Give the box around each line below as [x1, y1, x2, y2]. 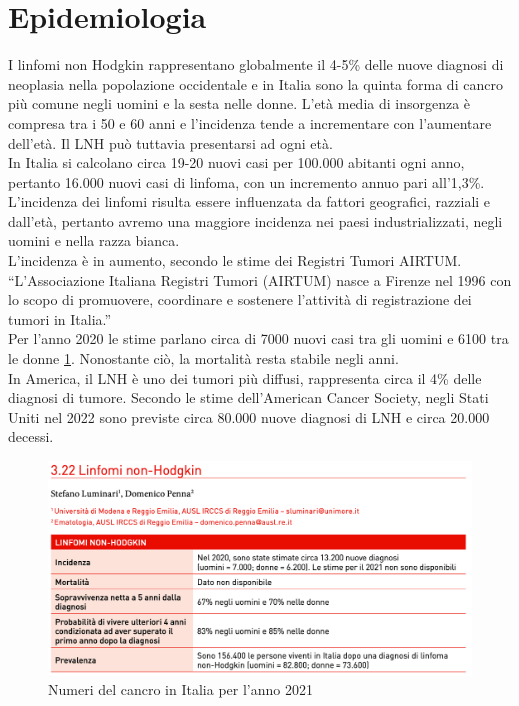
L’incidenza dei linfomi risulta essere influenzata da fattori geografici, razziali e [8, 191, 491, 212]
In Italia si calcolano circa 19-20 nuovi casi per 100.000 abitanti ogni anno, [8, 152, 465, 173]
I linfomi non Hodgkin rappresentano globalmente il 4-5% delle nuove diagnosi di [8, 54, 504, 75]
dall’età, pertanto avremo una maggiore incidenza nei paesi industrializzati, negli [8, 210, 503, 231]
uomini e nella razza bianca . [8, 230, 180, 251]
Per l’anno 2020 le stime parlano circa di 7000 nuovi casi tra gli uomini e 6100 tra [8, 328, 509, 349]
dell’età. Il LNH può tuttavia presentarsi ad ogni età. [8, 132, 333, 153]
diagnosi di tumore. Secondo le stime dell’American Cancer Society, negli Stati [8, 387, 489, 408]
